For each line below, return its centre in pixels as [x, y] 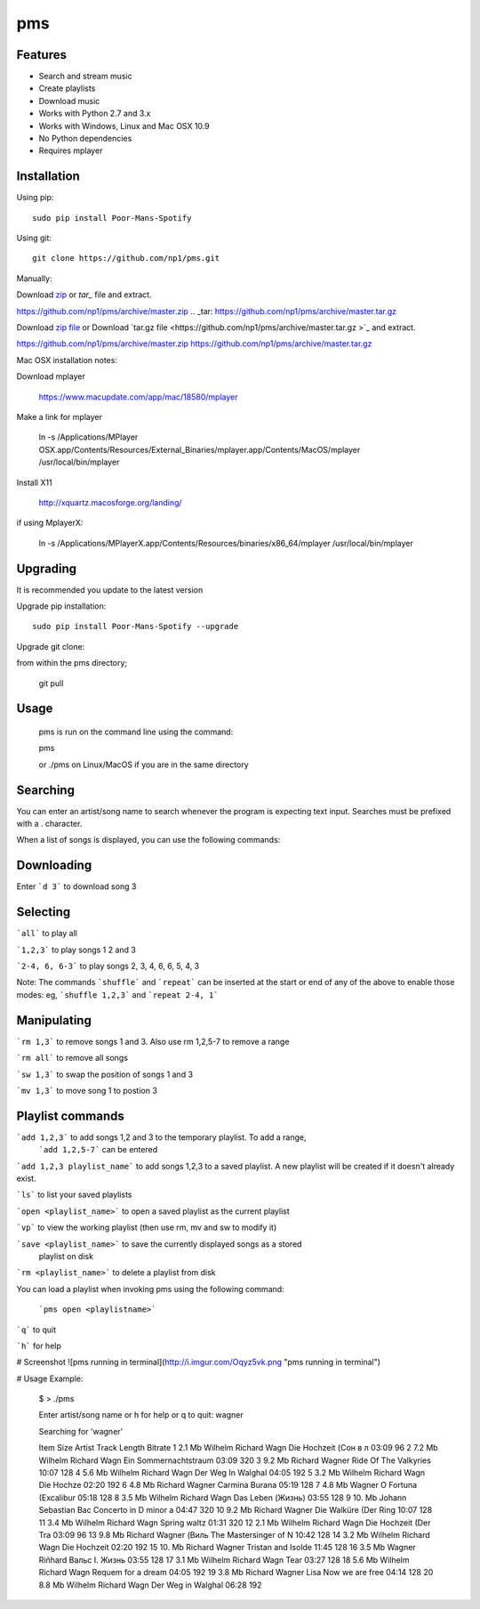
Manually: [34, 278]
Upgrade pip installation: [61, 606]
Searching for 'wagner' [81, 1431]
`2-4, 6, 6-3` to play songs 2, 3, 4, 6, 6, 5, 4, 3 [108, 966]
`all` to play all [47, 934]
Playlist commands [70, 1116]
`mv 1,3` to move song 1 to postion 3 [87, 1090]
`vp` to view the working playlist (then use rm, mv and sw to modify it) [147, 1227]
